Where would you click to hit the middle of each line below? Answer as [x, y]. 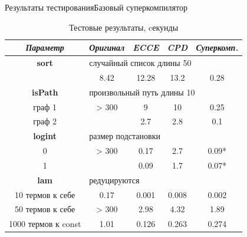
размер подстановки [125, 136]
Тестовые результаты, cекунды [124, 27]
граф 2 [45, 121]
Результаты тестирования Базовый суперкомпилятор [96, 7]
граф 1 [45, 106]
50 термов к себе [45, 209]
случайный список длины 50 [140, 63]
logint [45, 136]
